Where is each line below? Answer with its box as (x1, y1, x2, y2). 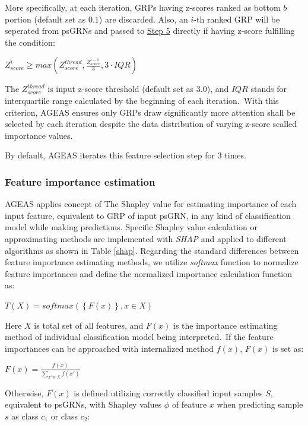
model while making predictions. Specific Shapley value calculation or (5, 221, 258, 233)
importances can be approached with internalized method (5, 342, 214, 354)
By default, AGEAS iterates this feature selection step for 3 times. (5, 149, 246, 161)
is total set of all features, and (34, 319, 144, 331)
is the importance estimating (173, 319, 278, 331)
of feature (172, 398, 207, 411)
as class (11, 409, 39, 422)
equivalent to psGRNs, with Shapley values (5, 398, 162, 411)
